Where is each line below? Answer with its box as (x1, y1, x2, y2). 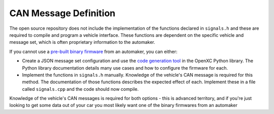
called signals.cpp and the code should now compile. (22, 86, 139, 92)
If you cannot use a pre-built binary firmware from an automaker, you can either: (9, 48, 178, 54)
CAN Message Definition (9, 8, 116, 19)
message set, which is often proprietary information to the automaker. (9, 39, 155, 45)
